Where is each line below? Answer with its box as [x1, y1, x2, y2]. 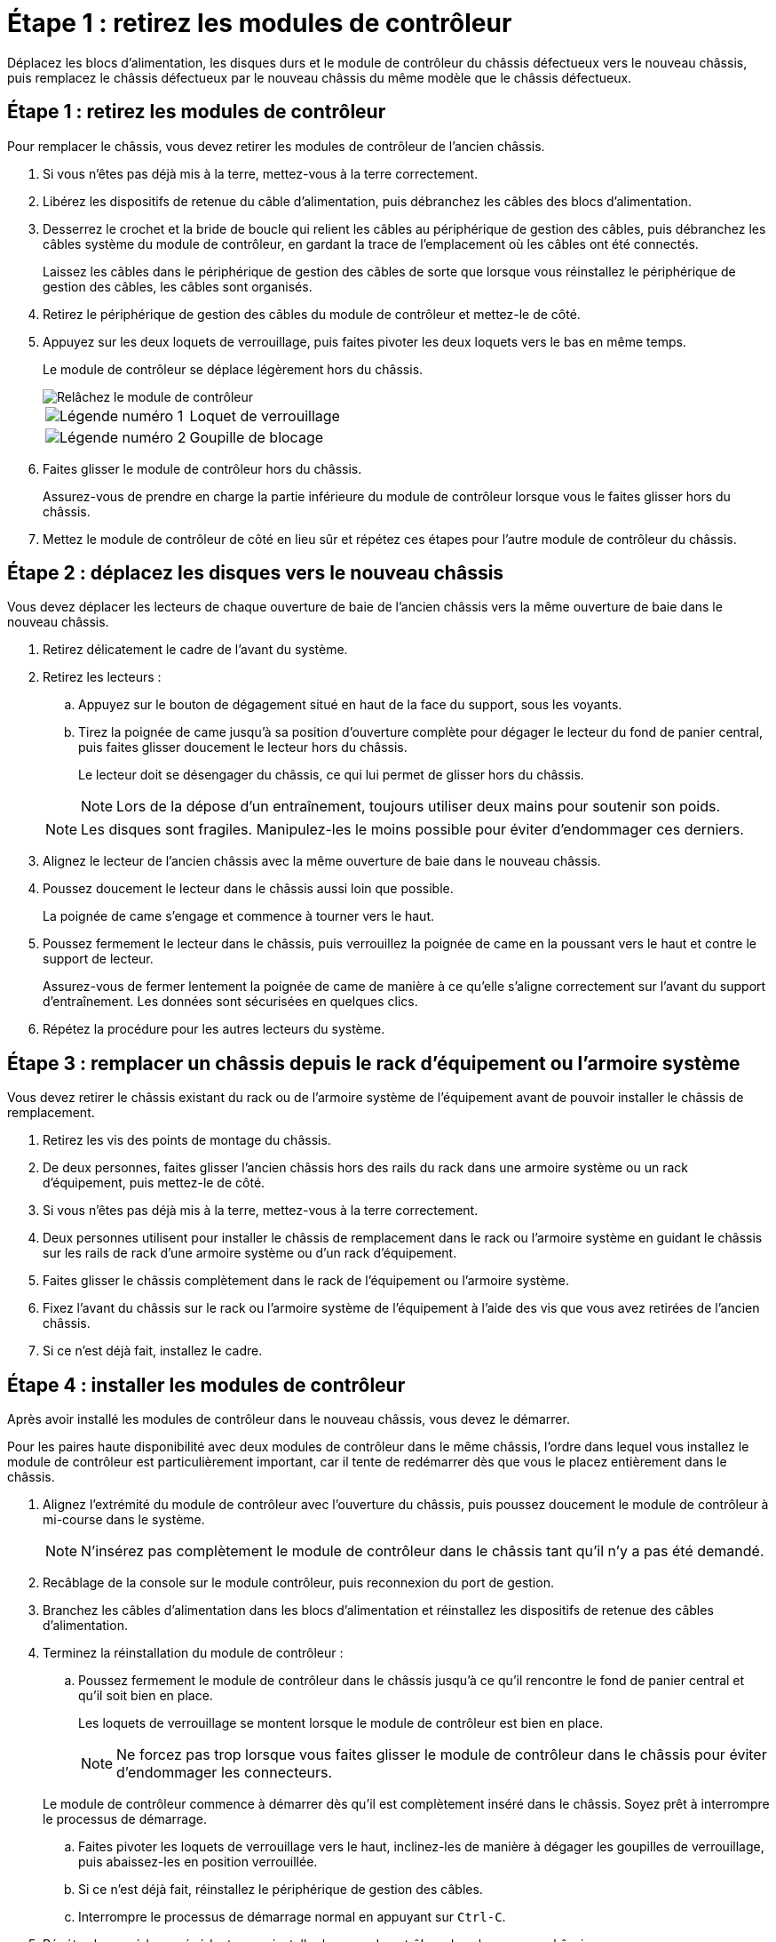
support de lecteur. [43, 951, 154, 967]
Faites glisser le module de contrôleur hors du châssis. [43, 460, 362, 476]
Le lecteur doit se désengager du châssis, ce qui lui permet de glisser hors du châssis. [78, 767, 584, 783]
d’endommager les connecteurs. [116, 1763, 333, 1782]
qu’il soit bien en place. [78, 1688, 213, 1704]
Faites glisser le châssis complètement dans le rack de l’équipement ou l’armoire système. [43, 1273, 569, 1289]
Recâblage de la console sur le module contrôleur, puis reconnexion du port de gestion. [43, 1575, 554, 1591]
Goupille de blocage [189, 428, 324, 446]
